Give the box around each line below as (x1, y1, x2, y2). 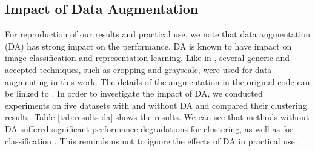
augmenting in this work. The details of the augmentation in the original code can (5, 75, 310, 88)
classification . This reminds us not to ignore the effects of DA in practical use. (5, 134, 297, 147)
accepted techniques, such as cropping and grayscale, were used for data (5, 63, 272, 75)
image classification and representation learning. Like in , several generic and (5, 51, 290, 64)
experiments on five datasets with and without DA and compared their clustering (5, 98, 307, 111)
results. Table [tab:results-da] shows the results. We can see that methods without (5, 111, 310, 123)
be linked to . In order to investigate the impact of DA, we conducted (5, 87, 263, 100)
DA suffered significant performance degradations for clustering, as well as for (5, 122, 293, 135)
